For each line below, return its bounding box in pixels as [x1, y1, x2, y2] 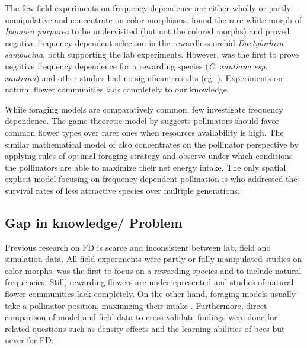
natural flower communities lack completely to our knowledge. [5, 83, 229, 95]
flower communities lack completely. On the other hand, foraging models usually [5, 288, 296, 300]
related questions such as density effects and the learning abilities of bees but [5, 322, 285, 334]
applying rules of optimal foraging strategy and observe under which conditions [5, 149, 293, 162]
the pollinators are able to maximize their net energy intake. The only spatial [5, 161, 286, 173]
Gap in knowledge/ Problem [5, 213, 183, 231]
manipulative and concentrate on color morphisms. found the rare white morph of [5, 13, 302, 25]
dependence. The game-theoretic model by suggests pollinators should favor [5, 114, 279, 127]
